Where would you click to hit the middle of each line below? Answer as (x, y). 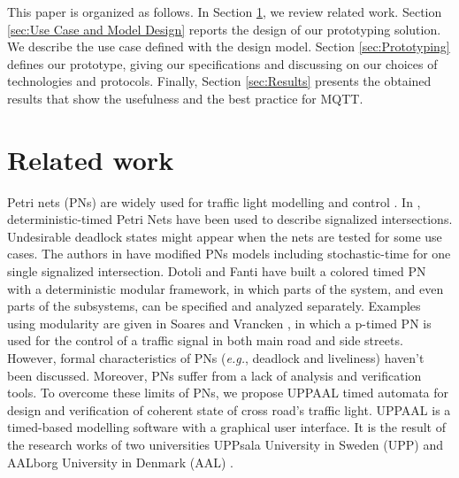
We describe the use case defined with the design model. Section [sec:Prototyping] (229, 46)
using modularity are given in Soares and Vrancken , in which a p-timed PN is (219, 323)
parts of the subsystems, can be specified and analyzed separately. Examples (214, 306)
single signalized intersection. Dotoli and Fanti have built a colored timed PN (217, 271)
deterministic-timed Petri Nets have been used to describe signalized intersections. (230, 219)
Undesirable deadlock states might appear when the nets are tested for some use (225, 236)
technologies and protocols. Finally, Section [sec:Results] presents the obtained (219, 81)
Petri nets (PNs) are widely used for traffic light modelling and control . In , (214, 201)
